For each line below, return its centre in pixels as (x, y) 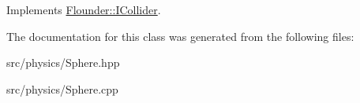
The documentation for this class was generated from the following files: (180, 36)
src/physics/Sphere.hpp (63, 63)
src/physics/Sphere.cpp (62, 88)
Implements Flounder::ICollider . (84, 9)
